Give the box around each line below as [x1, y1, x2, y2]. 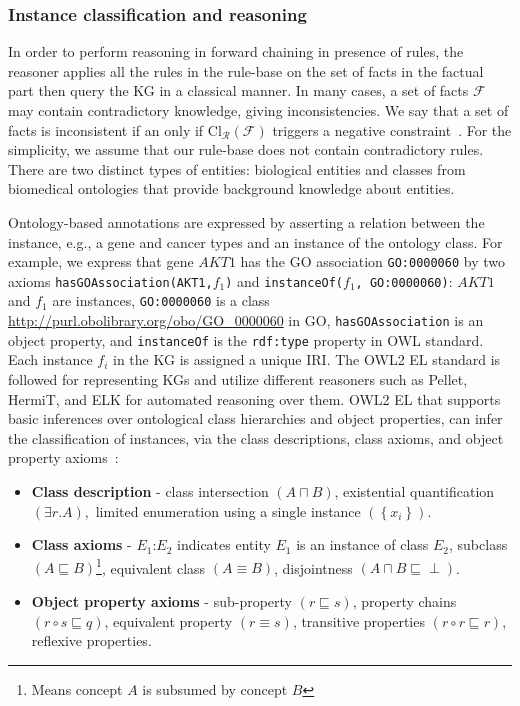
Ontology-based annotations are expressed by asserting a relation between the [8, 211, 485, 232]
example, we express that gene [8, 251, 194, 272]
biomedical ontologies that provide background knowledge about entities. [8, 178, 455, 199]
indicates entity [177, 534, 271, 555]
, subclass [449, 534, 508, 555]
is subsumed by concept [142, 678, 288, 699]
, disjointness [274, 557, 353, 578]
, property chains [352, 591, 457, 612]
